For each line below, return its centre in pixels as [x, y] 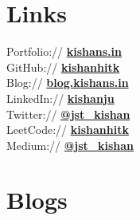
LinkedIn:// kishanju [60, 98]
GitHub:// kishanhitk [63, 67]
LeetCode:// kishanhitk [68, 130]
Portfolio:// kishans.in [64, 51]
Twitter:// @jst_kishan [68, 114]
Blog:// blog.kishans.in [68, 82]
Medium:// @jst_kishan [70, 145]
